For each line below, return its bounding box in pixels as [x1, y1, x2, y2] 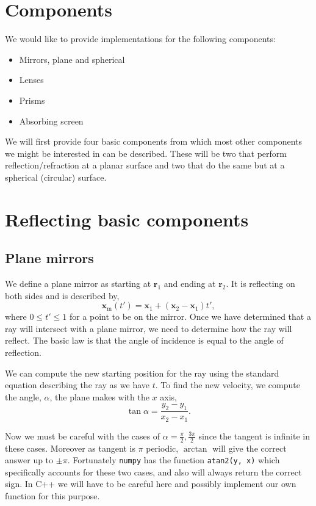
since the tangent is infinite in [198, 429, 310, 442]
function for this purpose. [5, 489, 100, 502]
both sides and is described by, [5, 289, 120, 302]
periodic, [146, 441, 179, 454]
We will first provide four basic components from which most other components [5, 135, 303, 148]
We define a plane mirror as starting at [5, 277, 151, 290]
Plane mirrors [5, 248, 94, 267]
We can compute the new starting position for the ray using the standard [5, 366, 279, 379]
